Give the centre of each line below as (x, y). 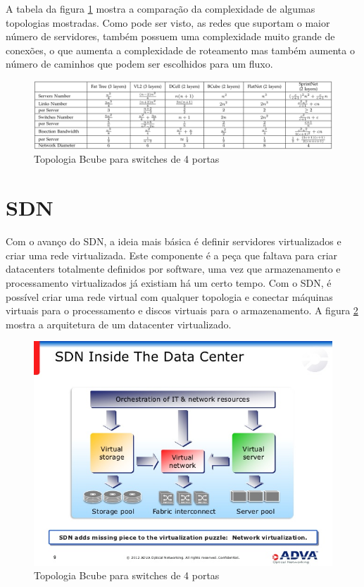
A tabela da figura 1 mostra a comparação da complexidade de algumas (161, 8)
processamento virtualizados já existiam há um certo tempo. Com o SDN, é (169, 282)
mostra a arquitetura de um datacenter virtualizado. (119, 324)
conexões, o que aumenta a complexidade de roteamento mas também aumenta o (180, 50)
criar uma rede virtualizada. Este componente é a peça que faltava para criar (172, 255)
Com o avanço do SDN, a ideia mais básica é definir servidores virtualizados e (174, 241)
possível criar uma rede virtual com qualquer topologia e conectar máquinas (169, 296)
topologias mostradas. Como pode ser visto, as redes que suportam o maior (168, 22)
